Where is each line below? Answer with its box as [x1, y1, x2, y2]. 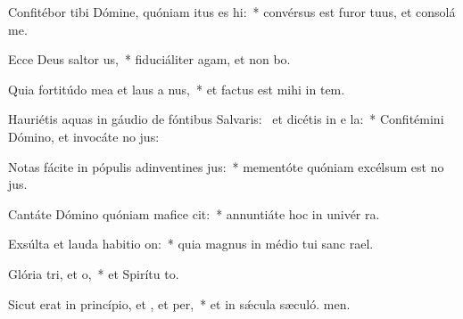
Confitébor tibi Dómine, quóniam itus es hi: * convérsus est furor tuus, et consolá [8, 3, 456, 20]
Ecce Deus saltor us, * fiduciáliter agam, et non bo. [8, 50, 291, 69]
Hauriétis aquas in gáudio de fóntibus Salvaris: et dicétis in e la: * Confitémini [8, 110, 444, 128]
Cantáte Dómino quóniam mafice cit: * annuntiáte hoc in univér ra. [8, 204, 380, 223]
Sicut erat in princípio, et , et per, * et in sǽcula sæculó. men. [8, 294, 351, 313]
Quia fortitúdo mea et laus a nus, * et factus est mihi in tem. [8, 79, 345, 98]
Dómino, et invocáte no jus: [8, 127, 160, 145]
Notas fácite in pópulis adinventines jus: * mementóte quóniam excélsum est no [8, 157, 444, 176]
